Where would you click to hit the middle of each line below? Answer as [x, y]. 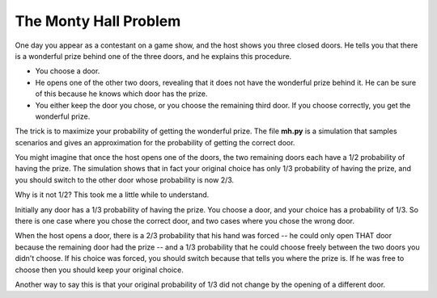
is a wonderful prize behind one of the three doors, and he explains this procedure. [153, 56]
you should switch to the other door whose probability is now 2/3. [125, 180]
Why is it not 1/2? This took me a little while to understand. [112, 195]
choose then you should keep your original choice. [99, 270]
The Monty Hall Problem [98, 21]
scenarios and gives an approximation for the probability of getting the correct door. [155, 142]
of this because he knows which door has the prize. [121, 94]
